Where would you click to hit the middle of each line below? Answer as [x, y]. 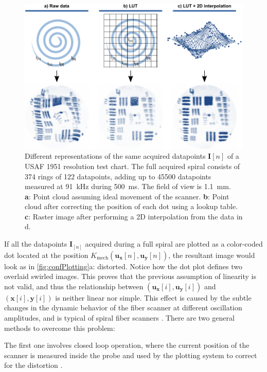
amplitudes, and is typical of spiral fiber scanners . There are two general [119, 317]
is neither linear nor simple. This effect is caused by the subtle [153, 297]
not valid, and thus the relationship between [74, 286]
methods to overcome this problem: [60, 328]
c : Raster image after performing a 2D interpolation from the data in [134, 216]
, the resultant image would [212, 255]
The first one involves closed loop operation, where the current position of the [127, 345]
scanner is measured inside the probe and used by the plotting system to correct [131, 355]
